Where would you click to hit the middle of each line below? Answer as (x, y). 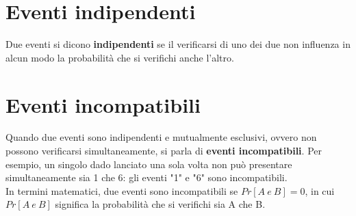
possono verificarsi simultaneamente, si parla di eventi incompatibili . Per (164, 151)
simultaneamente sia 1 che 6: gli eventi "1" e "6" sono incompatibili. (147, 177)
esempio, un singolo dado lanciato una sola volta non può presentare (149, 164)
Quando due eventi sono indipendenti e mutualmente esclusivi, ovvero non (161, 137)
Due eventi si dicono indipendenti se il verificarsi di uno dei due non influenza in (178, 44)
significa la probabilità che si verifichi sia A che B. (160, 204)
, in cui (320, 190)
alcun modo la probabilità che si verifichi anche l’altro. (120, 57)
